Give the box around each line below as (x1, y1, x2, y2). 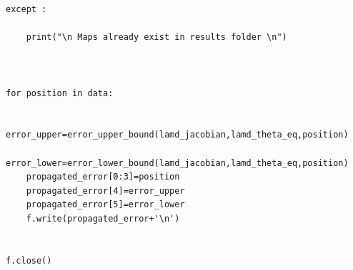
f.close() (6, 255, 52, 266)
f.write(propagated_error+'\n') (26, 213, 180, 224)
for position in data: (6, 88, 114, 98)
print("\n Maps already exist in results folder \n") (26, 32, 287, 43)
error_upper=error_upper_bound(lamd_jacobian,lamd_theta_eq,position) (6, 130, 349, 140)
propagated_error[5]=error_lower (26, 199, 185, 210)
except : (6, 4, 47, 14)
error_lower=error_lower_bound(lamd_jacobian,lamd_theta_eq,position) (6, 157, 349, 168)
